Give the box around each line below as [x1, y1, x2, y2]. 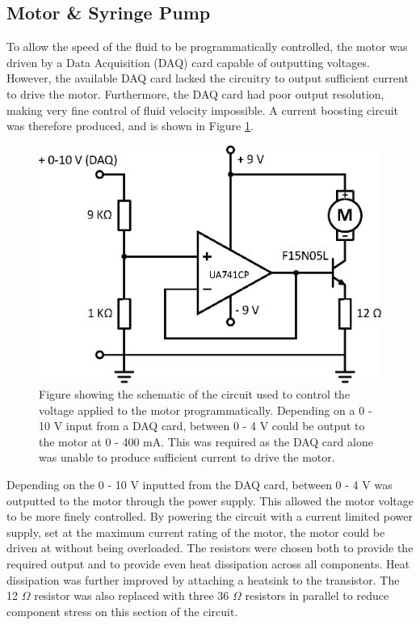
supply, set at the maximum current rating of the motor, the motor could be [6, 523, 385, 540]
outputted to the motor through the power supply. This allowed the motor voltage [6, 492, 414, 509]
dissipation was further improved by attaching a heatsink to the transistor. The [6, 571, 400, 588]
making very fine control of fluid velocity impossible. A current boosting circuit [6, 101, 399, 118]
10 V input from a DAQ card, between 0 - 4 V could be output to [39, 417, 365, 434]
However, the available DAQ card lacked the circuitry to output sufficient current [6, 70, 409, 87]
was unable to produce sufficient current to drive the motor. [39, 449, 335, 466]
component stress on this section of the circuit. [6, 602, 238, 619]
